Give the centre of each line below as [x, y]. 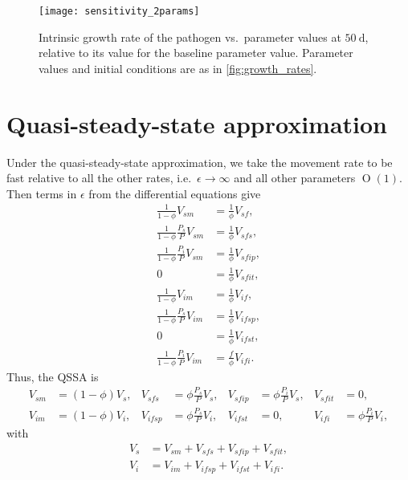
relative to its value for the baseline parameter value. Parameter [196, 53]
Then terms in [42, 193]
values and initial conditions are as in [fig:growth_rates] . [178, 68]
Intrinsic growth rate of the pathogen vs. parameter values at [190, 37]
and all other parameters [295, 178]
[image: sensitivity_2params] [119, 11]
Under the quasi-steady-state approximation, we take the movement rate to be [200, 162]
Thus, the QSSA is [53, 376]
